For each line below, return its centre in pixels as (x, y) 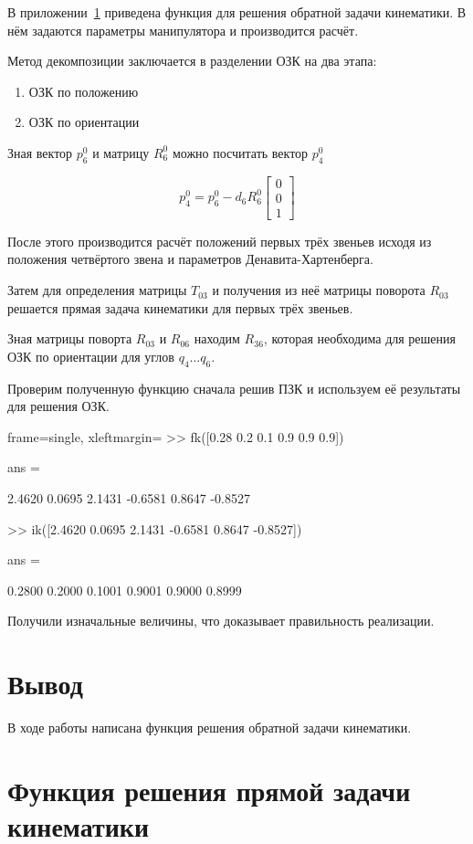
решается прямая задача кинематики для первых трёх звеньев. (180, 307)
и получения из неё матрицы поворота (319, 290)
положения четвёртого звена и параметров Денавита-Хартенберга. (190, 259)
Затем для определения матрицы (97, 290)
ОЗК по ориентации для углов (91, 356)
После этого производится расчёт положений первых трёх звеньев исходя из (220, 241)
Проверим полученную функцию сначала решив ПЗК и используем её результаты (234, 388)
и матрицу (121, 152)
